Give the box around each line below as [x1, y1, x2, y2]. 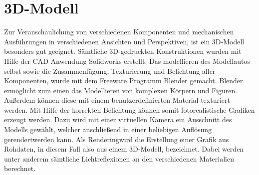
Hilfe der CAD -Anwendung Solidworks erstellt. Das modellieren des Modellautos [4, 55, 250, 66]
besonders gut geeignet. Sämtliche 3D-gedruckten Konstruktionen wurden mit [4, 46, 242, 56]
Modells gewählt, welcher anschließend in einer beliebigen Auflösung [4, 124, 212, 135]
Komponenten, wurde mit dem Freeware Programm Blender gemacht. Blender [4, 75, 243, 86]
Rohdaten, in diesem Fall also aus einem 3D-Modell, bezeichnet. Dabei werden [4, 144, 244, 154]
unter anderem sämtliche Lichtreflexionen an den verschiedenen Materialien [4, 153, 234, 164]
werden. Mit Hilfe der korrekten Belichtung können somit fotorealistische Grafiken [4, 104, 255, 115]
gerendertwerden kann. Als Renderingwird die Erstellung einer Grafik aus [4, 134, 229, 144]
